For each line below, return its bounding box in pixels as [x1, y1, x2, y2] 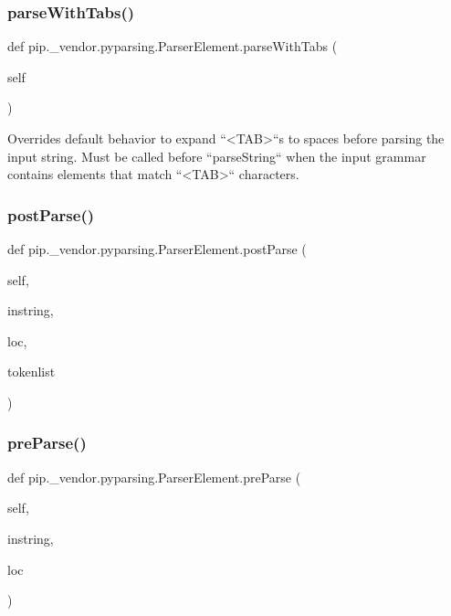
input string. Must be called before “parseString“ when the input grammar [7, 146, 426, 165]
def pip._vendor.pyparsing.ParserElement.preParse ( [7, 467, 301, 486]
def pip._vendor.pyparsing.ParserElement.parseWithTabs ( [7, 37, 338, 56]
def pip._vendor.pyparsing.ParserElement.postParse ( [7, 239, 307, 258]
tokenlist [7, 362, 56, 381]
